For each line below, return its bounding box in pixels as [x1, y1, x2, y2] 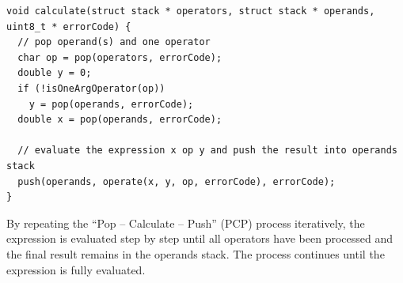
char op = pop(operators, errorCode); [17, 51, 222, 63]
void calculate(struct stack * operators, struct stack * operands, [6, 6, 375, 17]
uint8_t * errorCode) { [6, 21, 131, 32]
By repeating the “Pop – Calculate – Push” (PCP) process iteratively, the [6, 214, 365, 231]
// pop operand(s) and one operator [17, 36, 211, 48]
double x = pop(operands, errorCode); [17, 114, 222, 126]
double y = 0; [17, 67, 92, 79]
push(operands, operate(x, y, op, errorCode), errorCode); [17, 175, 336, 187]
